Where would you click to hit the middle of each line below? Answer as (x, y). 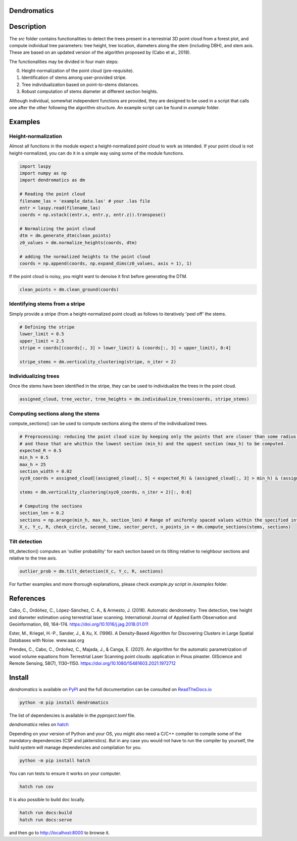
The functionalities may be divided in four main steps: (64, 62)
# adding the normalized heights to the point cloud (85, 256)
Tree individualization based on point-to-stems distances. (80, 84)
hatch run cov (37, 787)
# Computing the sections (51, 506)
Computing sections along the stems (54, 414)
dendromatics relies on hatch (39, 724)
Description (28, 27)
